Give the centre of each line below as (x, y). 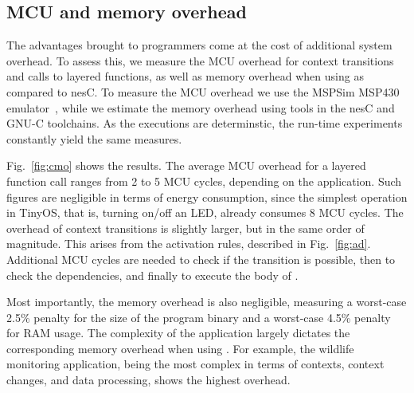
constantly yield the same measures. (94, 138)
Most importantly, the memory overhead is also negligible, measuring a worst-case (207, 302)
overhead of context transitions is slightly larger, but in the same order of (186, 228)
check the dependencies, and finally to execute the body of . (152, 275)
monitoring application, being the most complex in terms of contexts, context (195, 364)
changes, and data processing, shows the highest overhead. (148, 380)
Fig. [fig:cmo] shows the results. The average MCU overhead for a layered (186, 165)
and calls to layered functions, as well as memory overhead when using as (185, 76)
